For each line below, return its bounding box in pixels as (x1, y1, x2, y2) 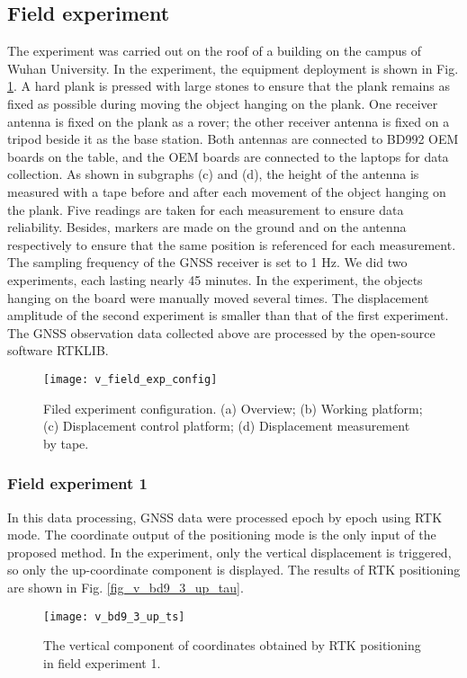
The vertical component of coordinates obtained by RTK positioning (43, 636, 421, 655)
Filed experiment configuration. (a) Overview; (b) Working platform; (43, 398, 423, 417)
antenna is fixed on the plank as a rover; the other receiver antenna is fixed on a (7, 112, 450, 130)
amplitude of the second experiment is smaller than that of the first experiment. (7, 306, 449, 325)
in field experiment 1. (43, 653, 161, 672)
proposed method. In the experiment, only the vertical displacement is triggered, (7, 542, 452, 561)
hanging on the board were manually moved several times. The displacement (7, 288, 429, 307)
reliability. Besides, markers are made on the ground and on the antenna (7, 218, 407, 236)
